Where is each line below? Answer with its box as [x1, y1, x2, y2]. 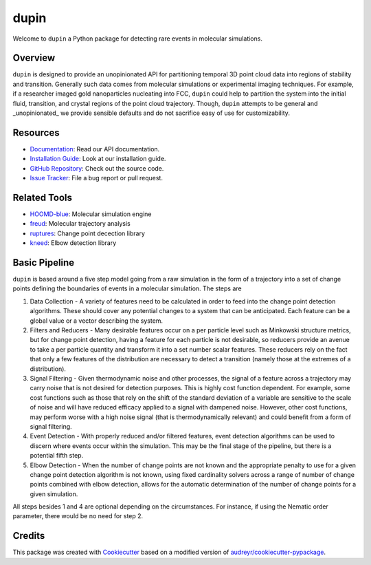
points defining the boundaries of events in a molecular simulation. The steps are [12, 284, 242, 292]
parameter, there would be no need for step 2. [12, 512, 144, 520]
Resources [12, 127, 60, 138]
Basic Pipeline [12, 257, 75, 268]
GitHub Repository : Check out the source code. [30, 164, 164, 172]
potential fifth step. [30, 451, 84, 460]
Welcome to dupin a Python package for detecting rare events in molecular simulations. [12, 34, 262, 43]
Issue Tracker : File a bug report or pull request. [30, 174, 163, 182]
